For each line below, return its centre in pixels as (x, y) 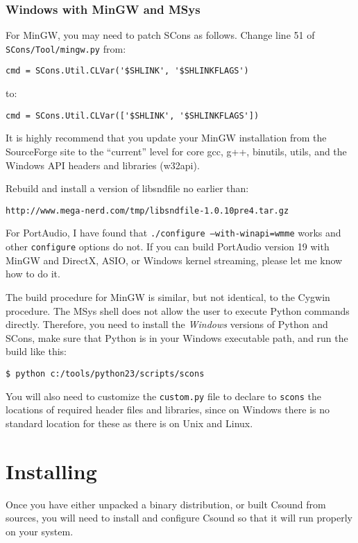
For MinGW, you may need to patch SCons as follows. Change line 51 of (160, 35)
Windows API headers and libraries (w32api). (103, 165)
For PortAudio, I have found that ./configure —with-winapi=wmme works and (173, 233)
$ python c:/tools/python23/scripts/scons (105, 373)
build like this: (36, 351)
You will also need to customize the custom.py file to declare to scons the (164, 396)
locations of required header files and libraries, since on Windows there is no (168, 410)
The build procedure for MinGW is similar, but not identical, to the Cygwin (168, 296)
